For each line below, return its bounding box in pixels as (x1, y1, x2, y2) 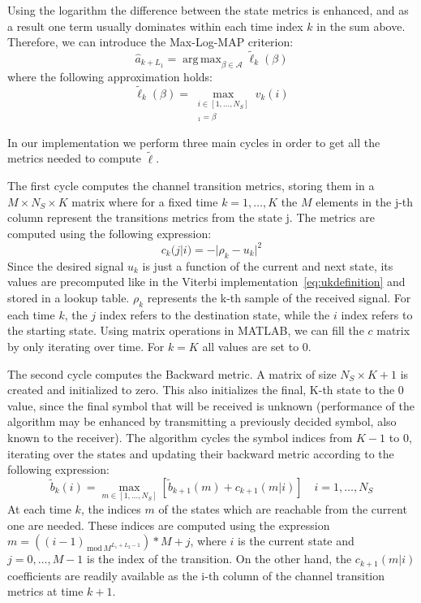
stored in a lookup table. (7, 289, 130, 306)
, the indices (80, 500, 141, 517)
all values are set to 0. (202, 337, 311, 354)
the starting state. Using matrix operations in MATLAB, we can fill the (7, 322, 364, 339)
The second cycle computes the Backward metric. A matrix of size (7, 365, 337, 382)
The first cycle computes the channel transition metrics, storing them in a (7, 177, 375, 194)
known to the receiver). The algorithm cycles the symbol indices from (7, 428, 353, 445)
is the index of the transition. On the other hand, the (87, 550, 352, 567)
